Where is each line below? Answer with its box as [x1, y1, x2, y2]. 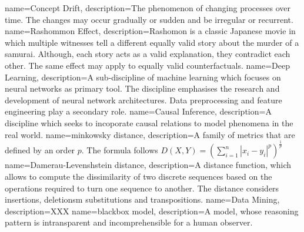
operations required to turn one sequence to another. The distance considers [5, 181, 279, 194]
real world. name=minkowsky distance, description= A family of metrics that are [5, 128, 295, 140]
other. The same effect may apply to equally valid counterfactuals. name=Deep [5, 59, 290, 71]
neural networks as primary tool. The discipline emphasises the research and [5, 82, 280, 95]
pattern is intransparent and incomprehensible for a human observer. [5, 216, 253, 228]
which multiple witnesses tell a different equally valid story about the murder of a [5, 36, 299, 48]
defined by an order [5, 144, 75, 156]
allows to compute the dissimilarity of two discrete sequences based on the [5, 170, 272, 183]
